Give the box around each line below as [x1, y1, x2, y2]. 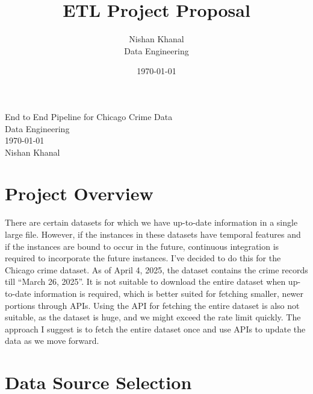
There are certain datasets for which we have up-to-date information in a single [5, 216, 298, 229]
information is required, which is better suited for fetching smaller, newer [34, 287, 304, 299]
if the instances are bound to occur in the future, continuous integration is [5, 240, 279, 252]
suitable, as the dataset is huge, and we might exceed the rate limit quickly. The [5, 311, 301, 323]
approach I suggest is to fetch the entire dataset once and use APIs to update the [5, 322, 306, 335]
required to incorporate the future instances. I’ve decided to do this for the [5, 252, 281, 264]
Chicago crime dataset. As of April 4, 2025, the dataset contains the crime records [5, 263, 308, 276]
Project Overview [5, 181, 153, 206]
